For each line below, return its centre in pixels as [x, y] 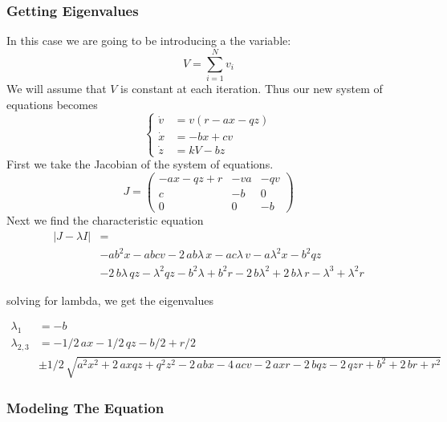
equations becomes [52, 104]
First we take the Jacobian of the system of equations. [140, 164]
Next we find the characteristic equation [105, 219]
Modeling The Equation [85, 408]
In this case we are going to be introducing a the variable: [149, 41]
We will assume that [57, 88]
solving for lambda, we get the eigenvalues [110, 300]
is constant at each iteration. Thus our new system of [252, 88]
